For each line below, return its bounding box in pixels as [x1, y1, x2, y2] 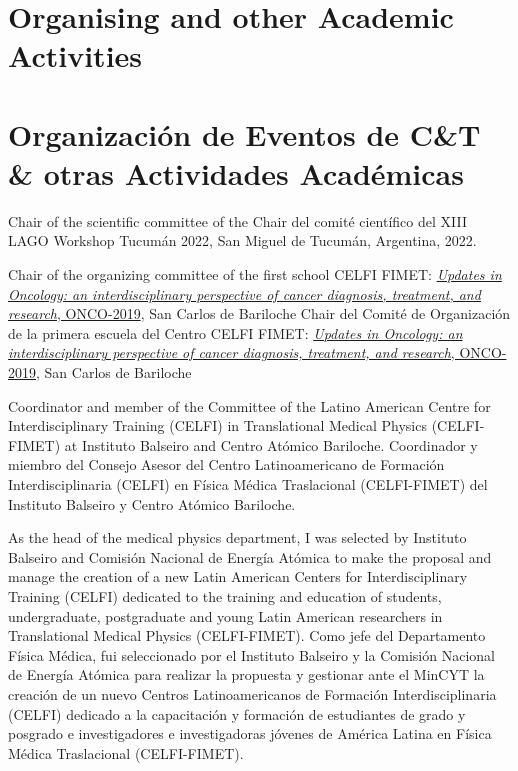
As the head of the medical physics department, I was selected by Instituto [8, 527, 467, 548]
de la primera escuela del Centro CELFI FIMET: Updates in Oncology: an [8, 322, 463, 343]
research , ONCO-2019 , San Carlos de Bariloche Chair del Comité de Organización [8, 303, 511, 324]
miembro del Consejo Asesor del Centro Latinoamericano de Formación [8, 454, 445, 475]
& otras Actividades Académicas [8, 152, 464, 193]
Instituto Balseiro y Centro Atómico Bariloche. [8, 493, 296, 514]
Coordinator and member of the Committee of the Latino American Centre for [8, 395, 491, 416]
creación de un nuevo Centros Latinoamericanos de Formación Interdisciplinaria [8, 683, 497, 704]
